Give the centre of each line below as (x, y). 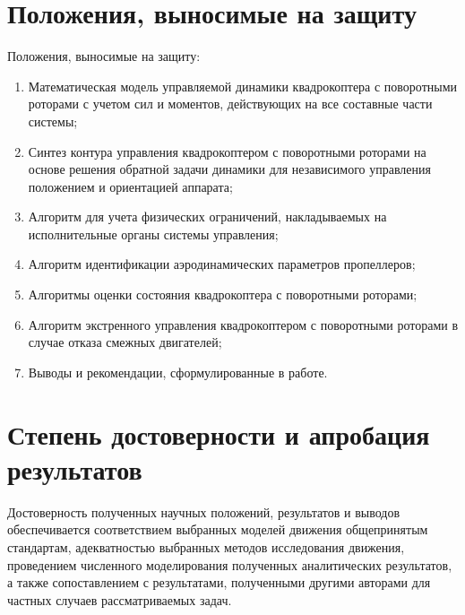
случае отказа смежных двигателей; (125, 342)
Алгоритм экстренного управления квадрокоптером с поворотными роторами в (243, 324)
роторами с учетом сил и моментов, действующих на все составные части (230, 104)
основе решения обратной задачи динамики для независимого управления (229, 169)
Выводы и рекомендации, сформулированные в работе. (178, 372)
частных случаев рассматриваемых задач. (120, 599)
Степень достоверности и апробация (219, 433)
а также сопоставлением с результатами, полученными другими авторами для (219, 582)
